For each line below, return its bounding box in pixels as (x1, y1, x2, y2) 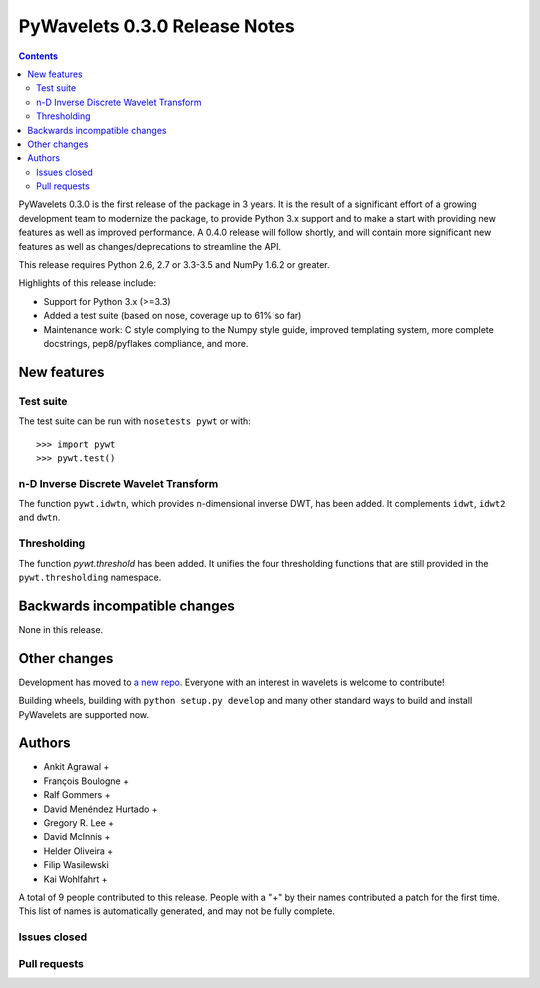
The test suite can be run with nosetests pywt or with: (18, 415, 252, 427)
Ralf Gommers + (43, 789, 111, 801)
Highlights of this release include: (18, 277, 157, 289)
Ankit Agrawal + (43, 761, 110, 773)
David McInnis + (43, 831, 111, 843)
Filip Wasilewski (43, 859, 109, 871)
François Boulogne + (43, 775, 130, 787)
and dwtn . (18, 511, 61, 524)
